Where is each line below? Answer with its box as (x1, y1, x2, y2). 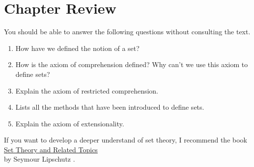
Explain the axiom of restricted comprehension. (15, 85, 159, 95)
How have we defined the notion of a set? (15, 43, 140, 53)
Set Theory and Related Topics (4, 144, 98, 154)
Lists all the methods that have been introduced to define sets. (15, 102, 204, 112)
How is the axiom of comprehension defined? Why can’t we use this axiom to (15, 59, 248, 70)
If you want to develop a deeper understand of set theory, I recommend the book (4, 135, 247, 145)
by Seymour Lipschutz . (4, 154, 75, 164)
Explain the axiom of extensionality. (15, 118, 124, 128)
